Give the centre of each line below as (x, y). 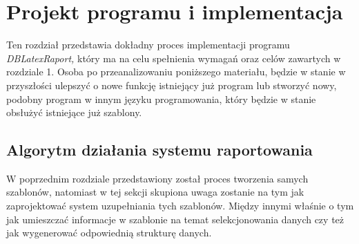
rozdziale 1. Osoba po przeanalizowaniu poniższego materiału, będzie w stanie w (176, 72)
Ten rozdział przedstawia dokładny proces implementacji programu (148, 45)
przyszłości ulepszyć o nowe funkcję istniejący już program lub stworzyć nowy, (172, 85)
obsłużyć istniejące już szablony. (74, 112)
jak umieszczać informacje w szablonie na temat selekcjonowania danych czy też (175, 219)
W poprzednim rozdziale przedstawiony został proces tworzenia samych (157, 178)
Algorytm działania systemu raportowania (159, 150)
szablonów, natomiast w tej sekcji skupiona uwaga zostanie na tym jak (155, 192)
